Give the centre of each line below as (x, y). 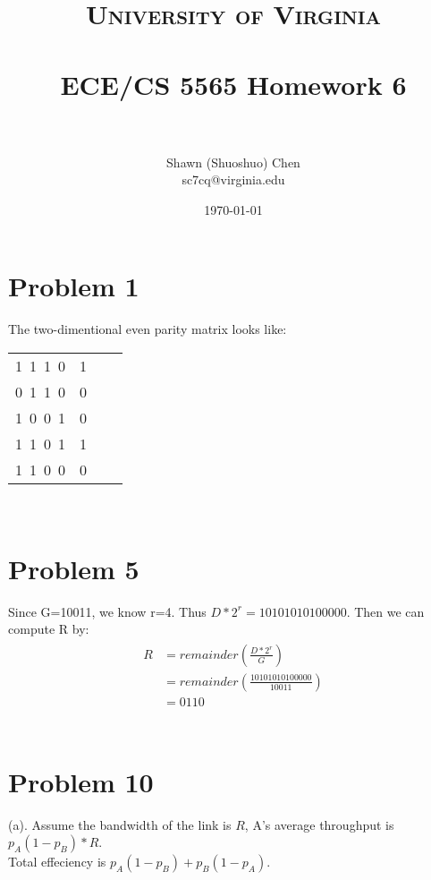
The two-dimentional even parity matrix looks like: (148, 329)
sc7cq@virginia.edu (233, 179)
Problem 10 (81, 781)
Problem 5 (74, 568)
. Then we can (385, 611)
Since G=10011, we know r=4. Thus (107, 611)
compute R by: (49, 629)
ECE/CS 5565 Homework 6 (233, 84)
